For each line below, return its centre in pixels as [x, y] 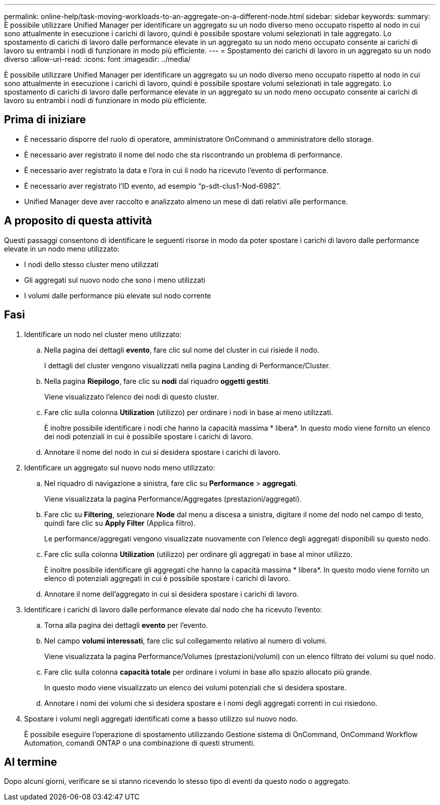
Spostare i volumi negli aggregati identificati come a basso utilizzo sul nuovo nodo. [161, 718]
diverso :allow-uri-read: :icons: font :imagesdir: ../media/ [97, 59]
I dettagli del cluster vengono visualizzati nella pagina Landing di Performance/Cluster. [187, 365]
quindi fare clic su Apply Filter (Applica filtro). [120, 523]
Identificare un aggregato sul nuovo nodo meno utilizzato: [120, 467]
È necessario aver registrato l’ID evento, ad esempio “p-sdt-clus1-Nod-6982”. [153, 186]
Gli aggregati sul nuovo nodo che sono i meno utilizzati [115, 280]
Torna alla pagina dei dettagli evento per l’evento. [126, 625]
